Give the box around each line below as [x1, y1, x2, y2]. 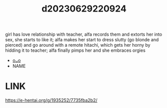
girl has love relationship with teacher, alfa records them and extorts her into [5, 31, 162, 38]
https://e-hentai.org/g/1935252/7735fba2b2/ [5, 97, 97, 103]
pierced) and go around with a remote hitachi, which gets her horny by [5, 42, 151, 48]
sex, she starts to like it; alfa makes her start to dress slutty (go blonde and [5, 37, 159, 43]
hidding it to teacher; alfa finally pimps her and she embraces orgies [5, 47, 146, 53]
